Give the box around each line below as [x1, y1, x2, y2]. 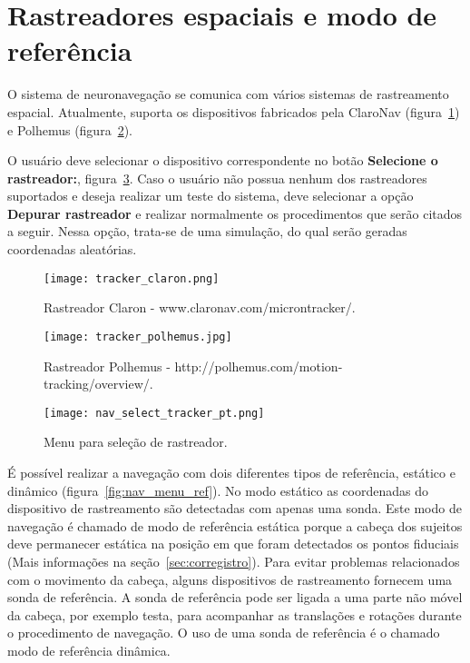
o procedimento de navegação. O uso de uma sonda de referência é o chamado [7, 623, 440, 642]
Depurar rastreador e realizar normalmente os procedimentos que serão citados [7, 203, 463, 223]
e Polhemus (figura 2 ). [7, 120, 132, 139]
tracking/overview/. [44, 374, 153, 393]
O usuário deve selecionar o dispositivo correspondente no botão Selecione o [7, 151, 438, 170]
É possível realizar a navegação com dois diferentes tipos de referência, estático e [7, 463, 455, 481]
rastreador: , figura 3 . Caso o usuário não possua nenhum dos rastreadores [7, 168, 427, 187]
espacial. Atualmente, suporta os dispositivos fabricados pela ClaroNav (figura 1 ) [7, 102, 460, 121]
